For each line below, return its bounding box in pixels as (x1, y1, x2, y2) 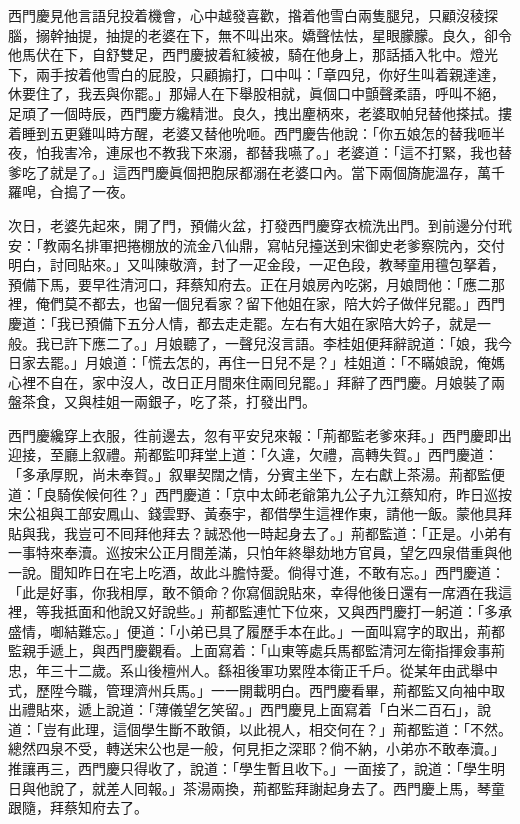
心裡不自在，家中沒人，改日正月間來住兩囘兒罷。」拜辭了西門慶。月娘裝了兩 (8, 371, 505, 392)
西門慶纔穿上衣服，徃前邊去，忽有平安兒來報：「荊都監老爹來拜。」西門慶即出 (8, 424, 512, 445)
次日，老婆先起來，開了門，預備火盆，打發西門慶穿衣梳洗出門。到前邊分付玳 (8, 214, 512, 235)
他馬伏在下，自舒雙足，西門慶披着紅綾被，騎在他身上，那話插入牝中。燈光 (8, 44, 498, 65)
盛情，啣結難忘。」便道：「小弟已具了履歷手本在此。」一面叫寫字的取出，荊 (8, 620, 491, 641)
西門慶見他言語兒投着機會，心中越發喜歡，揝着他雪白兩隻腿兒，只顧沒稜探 (8, 5, 498, 25)
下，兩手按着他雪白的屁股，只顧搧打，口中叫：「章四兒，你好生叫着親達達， (8, 63, 505, 84)
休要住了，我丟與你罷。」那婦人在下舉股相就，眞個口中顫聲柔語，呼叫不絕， (8, 83, 505, 104)
